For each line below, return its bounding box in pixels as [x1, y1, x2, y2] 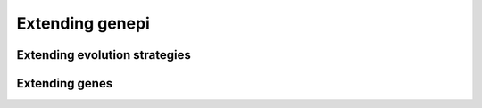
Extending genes [16, 76, 113, 91]
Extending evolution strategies [16, 47, 191, 62]
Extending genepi [16, 13, 151, 33]
